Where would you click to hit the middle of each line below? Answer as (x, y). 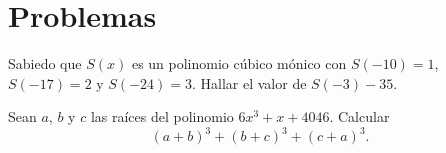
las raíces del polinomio (162, 116)
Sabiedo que (45, 63)
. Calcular (359, 116)
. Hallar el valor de (249, 82)
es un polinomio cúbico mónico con (239, 63)
